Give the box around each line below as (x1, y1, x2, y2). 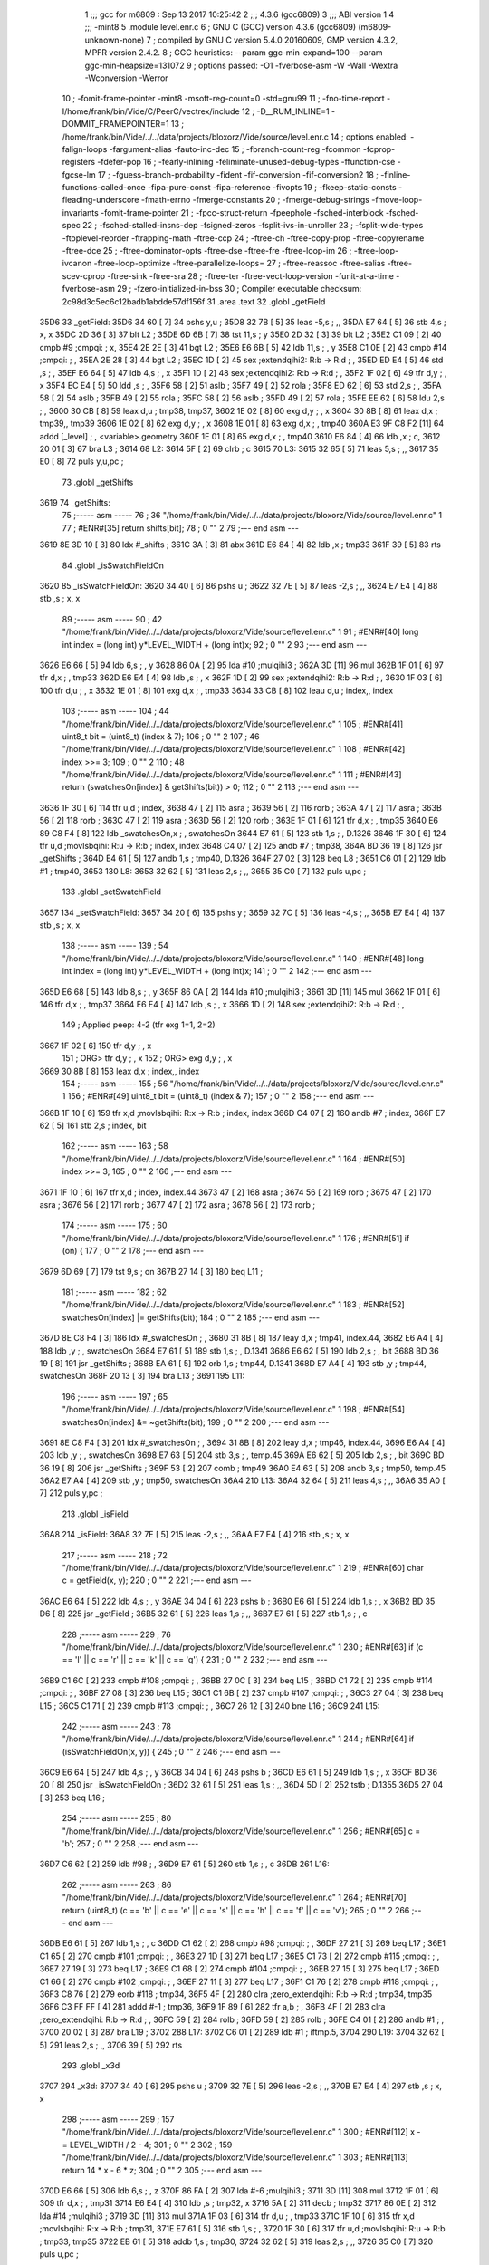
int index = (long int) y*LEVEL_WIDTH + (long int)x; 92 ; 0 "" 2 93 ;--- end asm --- (62, 639, 368, 650)
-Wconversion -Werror (84, 72, 168, 83)
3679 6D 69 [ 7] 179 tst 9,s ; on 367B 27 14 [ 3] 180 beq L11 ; (39, 1266, 264, 1277)
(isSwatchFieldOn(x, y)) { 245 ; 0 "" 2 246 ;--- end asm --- (62, 1746, 281, 1757)
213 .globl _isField (62, 1508, 129, 1519)
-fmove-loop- (371, 195, 423, 206)
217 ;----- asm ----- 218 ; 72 (62, 1549, 168, 1560)
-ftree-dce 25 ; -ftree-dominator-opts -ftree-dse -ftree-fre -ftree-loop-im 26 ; (62, 246, 352, 256)
